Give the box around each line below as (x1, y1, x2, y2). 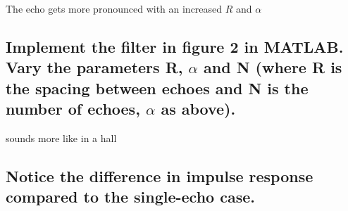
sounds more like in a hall (6, 130, 117, 145)
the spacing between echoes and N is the (6, 77, 309, 98)
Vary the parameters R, (6, 56, 183, 78)
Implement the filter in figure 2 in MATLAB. (6, 35, 344, 57)
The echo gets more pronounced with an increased (6, 1, 223, 15)
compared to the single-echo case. (6, 186, 255, 207)
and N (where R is (204, 56, 342, 78)
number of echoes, (6, 98, 140, 120)
